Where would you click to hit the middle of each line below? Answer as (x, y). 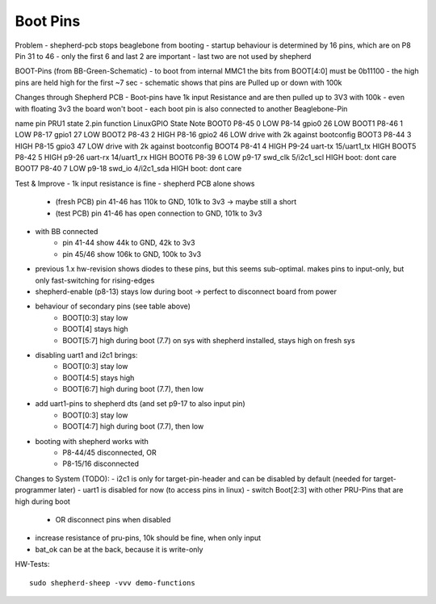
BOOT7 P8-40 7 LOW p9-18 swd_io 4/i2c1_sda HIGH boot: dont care (128, 169)
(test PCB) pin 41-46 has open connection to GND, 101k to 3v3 (159, 213)
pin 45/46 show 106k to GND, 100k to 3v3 (132, 254)
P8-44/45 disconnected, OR (109, 453)
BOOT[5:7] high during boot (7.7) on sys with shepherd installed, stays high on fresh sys (209, 340)
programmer (36, 490)
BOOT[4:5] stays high (99, 377)
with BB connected (67, 232)
